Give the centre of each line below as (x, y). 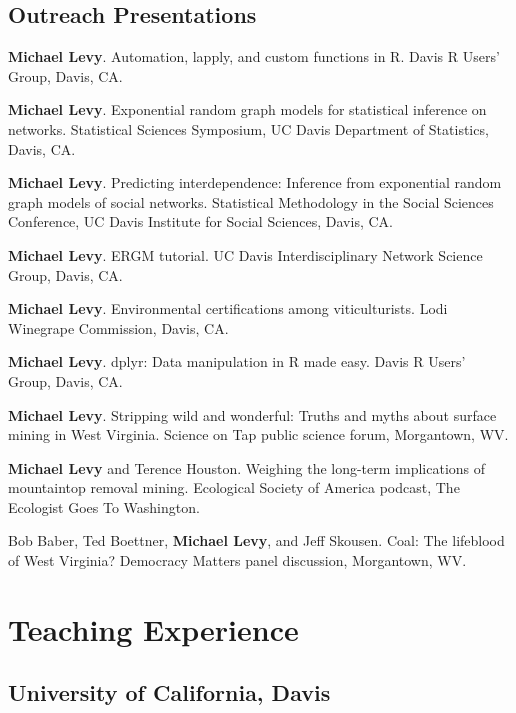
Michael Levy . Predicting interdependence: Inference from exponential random (255, 182)
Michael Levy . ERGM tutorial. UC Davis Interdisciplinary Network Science (245, 254)
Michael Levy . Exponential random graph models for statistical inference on (247, 109)
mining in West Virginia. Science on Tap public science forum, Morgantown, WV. (258, 434)
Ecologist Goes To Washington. (104, 506)
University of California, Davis (169, 692)
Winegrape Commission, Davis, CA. (118, 327)
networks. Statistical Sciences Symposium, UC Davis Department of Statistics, (248, 128)
